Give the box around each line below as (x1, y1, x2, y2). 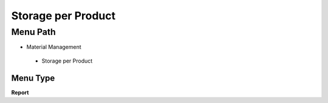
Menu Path (11, 27, 56, 37)
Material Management (26, 43, 81, 51)
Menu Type (11, 73, 55, 83)
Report (11, 89, 29, 96)
